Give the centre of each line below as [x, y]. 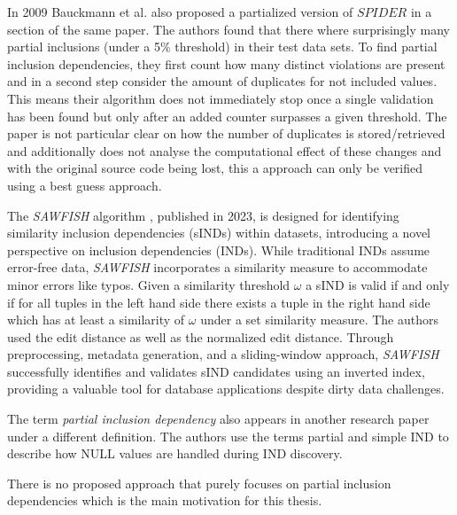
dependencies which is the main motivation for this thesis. [165, 500]
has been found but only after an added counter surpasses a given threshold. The [227, 116]
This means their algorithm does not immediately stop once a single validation [221, 98]
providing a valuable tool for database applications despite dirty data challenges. [226, 389]
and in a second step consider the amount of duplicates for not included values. [222, 81]
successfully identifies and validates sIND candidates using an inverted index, [216, 371]
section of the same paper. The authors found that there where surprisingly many [228, 29]
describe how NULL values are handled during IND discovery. [175, 453]
